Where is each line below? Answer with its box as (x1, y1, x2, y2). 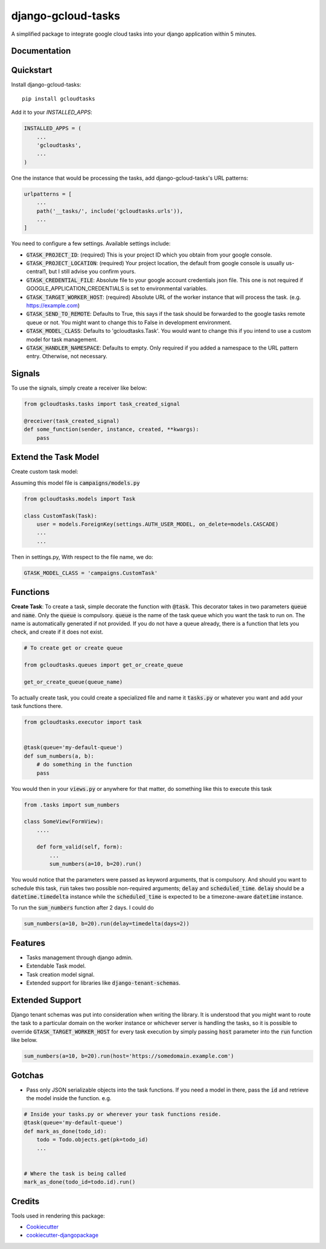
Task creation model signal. (26, 971, 95, 978)
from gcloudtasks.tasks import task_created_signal (24, 401, 181, 408)
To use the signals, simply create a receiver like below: (11, 384, 147, 392)
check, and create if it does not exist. (11, 628, 104, 635)
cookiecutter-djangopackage (26, 1231, 99, 1239)
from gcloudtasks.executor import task (24, 719, 142, 726)
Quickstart (11, 65, 53, 76)
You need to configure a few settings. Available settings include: (11, 240, 171, 248)
